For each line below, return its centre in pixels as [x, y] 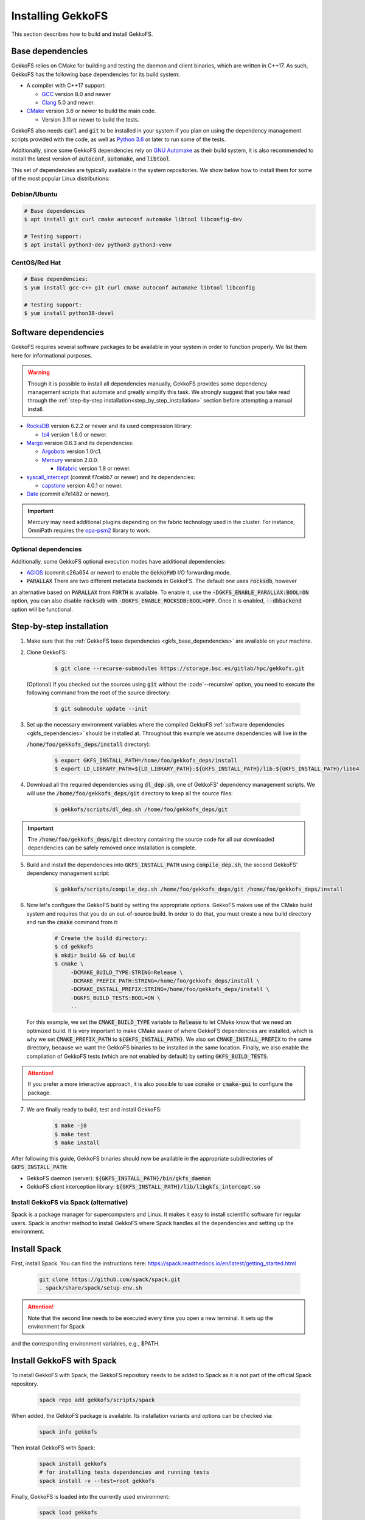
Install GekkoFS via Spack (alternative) [70, 1202]
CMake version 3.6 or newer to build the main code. [91, 111]
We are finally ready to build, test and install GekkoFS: [94, 1110]
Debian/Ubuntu [34, 194]
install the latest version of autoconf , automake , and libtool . [91, 159]
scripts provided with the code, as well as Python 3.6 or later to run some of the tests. [119, 139]
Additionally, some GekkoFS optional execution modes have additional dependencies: [119, 561]
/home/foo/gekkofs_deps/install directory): [89, 744]
